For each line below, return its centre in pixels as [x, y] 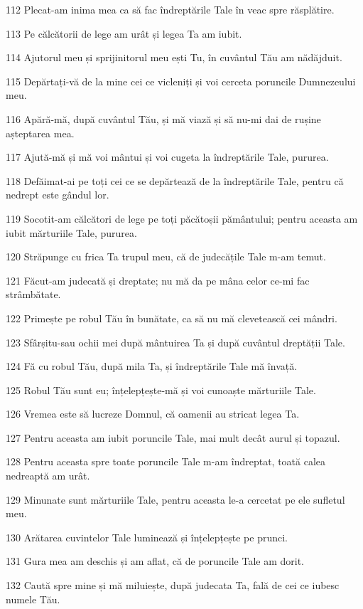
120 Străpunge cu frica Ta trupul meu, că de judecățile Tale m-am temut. [166, 256]
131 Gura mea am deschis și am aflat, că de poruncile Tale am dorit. [155, 561]
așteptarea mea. [40, 133]
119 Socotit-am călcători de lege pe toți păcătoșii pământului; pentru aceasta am [182, 218]
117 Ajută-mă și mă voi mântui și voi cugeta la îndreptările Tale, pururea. [167, 157]
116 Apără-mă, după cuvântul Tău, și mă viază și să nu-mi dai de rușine [163, 118]
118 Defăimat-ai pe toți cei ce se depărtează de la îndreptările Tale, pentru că [175, 180]
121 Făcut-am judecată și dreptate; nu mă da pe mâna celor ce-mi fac [158, 280]
